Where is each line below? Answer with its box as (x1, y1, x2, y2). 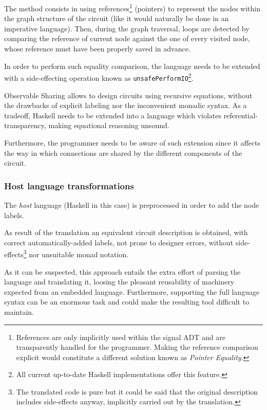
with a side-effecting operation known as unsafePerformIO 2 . (4, 71, 194, 83)
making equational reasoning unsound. (48, 120, 169, 131)
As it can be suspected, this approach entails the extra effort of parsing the (4, 266, 241, 277)
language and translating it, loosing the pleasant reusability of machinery (4, 276, 235, 287)
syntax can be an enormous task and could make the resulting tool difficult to (4, 296, 250, 307)
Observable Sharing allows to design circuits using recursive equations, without (4, 90, 253, 100)
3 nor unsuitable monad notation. (23, 247, 129, 259)
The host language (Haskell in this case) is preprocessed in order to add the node (4, 199, 259, 210)
